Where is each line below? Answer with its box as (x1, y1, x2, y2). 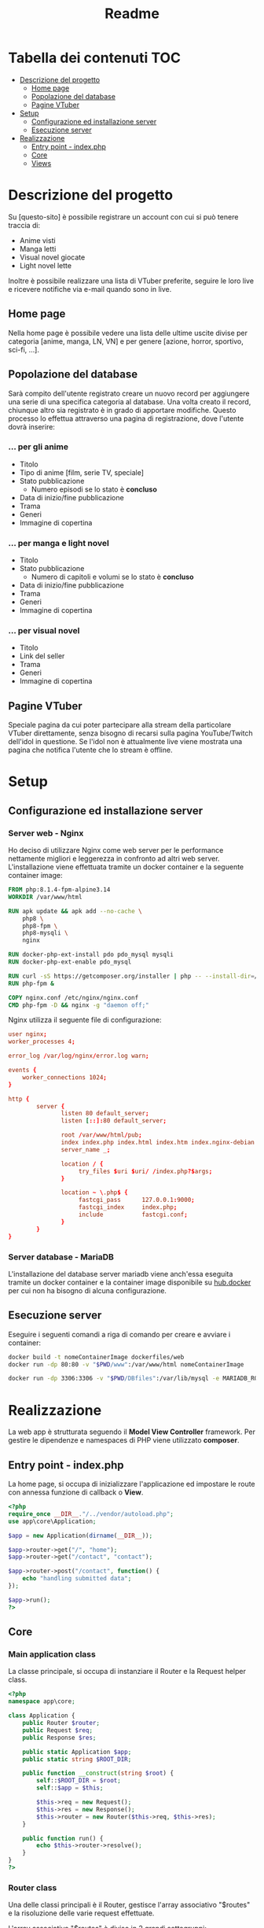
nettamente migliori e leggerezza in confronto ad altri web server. (8, 854, 220, 864)
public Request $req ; (22, 1726, 93, 1734)
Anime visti (19, 235, 57, 245)
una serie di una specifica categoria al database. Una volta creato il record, (8, 396, 251, 406)
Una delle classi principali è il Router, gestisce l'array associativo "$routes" (8, 1900, 251, 1910)
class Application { (8, 1712, 76, 1720)
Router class (8, 1882, 57, 1893)
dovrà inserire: (8, 422, 55, 431)
